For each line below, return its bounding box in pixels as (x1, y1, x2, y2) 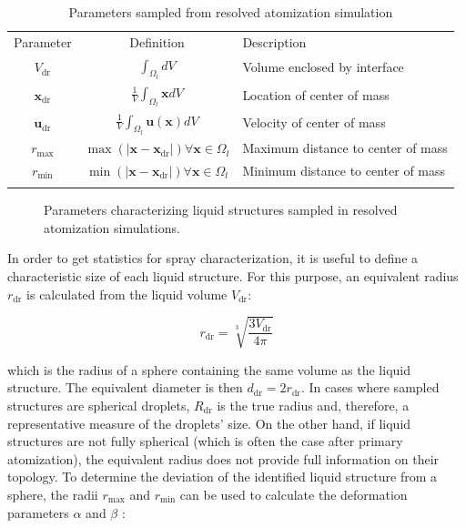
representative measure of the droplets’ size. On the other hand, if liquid (7, 413, 411, 432)
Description (242, 32, 307, 51)
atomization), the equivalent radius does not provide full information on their (7, 449, 440, 468)
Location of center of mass (242, 85, 390, 104)
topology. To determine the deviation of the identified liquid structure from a (7, 467, 438, 486)
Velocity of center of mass (242, 113, 386, 132)
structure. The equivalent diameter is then (7, 378, 243, 397)
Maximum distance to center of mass (242, 138, 448, 157)
